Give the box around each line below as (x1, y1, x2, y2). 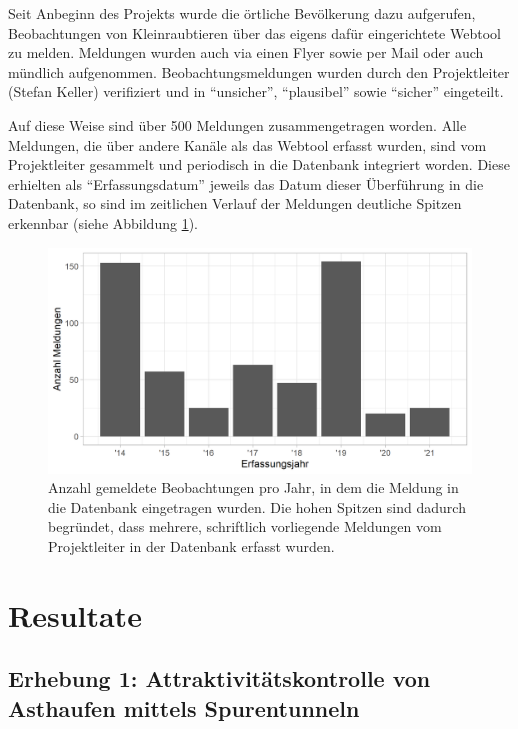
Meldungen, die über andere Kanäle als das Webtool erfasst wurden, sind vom (8, 134, 487, 155)
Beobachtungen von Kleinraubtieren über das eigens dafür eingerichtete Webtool (8, 22, 501, 43)
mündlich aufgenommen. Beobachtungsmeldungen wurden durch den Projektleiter (8, 61, 510, 82)
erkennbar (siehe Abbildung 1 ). (8, 212, 198, 233)
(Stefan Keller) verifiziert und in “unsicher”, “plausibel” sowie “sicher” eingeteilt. (8, 81, 504, 102)
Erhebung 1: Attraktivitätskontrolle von (8, 663, 431, 694)
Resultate (8, 594, 142, 635)
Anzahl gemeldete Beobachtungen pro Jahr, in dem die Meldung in (48, 477, 459, 498)
